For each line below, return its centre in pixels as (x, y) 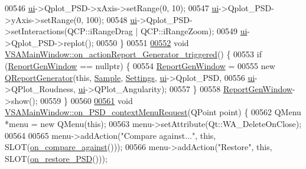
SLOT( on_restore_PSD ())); (56, 158)
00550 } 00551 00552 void (143, 42)
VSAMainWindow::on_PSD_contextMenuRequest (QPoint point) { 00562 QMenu (153, 112)
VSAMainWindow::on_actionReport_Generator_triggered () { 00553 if (133, 54)
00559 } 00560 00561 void (87, 100)
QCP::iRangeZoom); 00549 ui (194, 31)
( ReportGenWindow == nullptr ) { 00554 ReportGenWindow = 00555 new (140, 65)
